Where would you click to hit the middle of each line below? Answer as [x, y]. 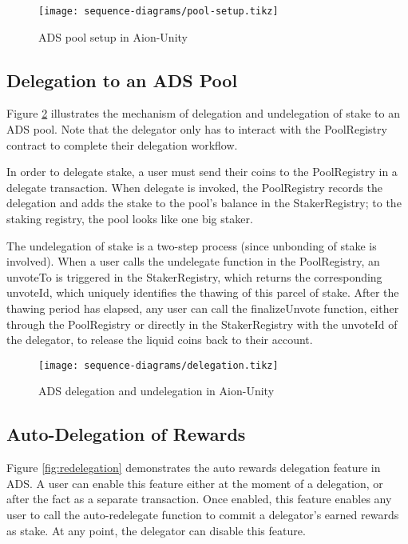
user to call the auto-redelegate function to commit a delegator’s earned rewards [203, 514]
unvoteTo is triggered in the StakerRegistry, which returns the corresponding [194, 276]
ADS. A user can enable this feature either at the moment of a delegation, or [195, 483]
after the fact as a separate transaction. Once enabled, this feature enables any [199, 499]
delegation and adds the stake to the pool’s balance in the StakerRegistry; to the [204, 203]
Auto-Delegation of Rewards [126, 434]
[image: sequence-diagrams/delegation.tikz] [158, 365]
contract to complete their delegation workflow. [122, 144]
